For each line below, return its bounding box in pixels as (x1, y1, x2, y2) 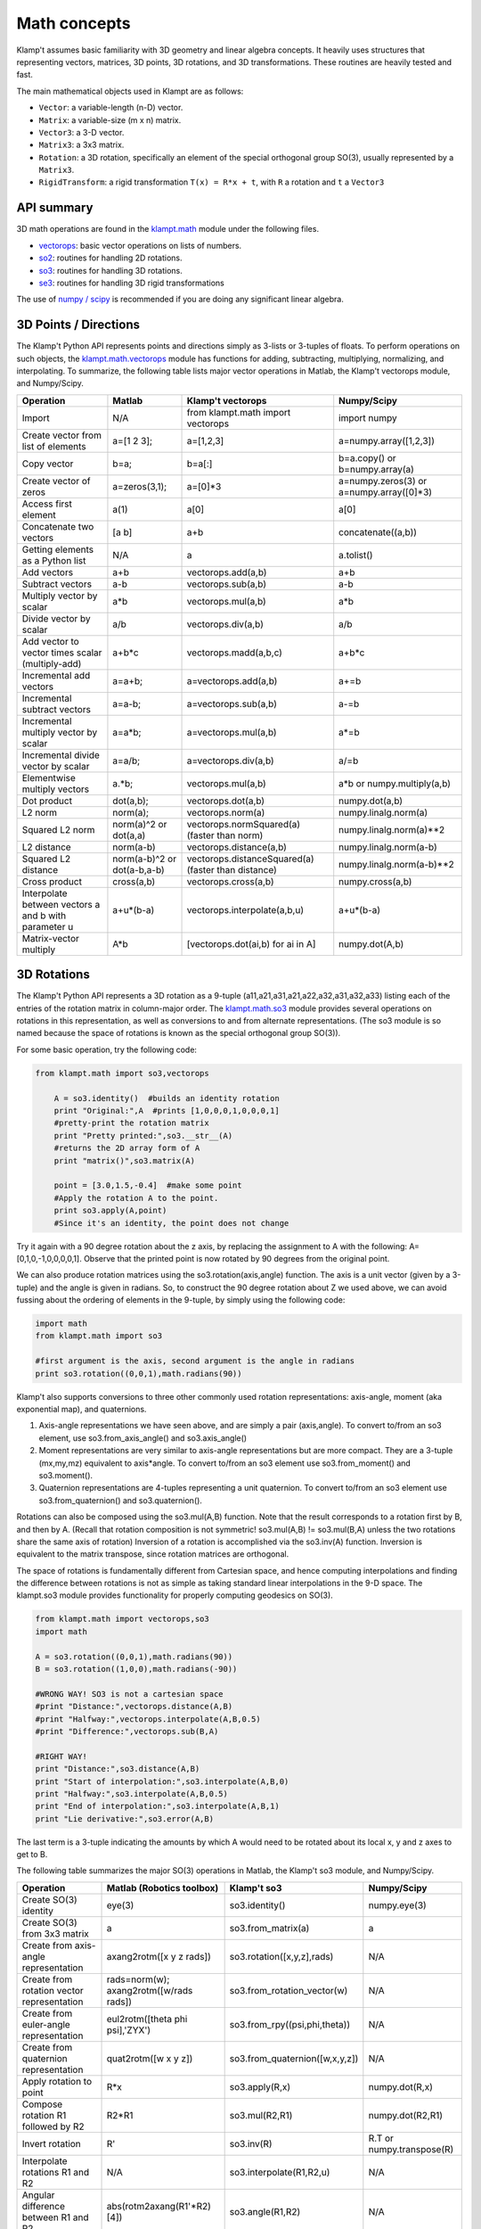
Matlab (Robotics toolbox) (106, 1881, 219, 1894)
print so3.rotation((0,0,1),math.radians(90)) (35, 1369, 242, 1378)
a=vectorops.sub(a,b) (186, 697, 278, 710)
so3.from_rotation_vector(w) (229, 1984, 348, 1996)
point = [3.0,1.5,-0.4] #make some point (53, 1180, 242, 1190)
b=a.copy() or (338, 451, 396, 464)
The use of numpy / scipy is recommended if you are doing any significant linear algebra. (16, 294, 345, 305)
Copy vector (21, 457, 74, 470)
